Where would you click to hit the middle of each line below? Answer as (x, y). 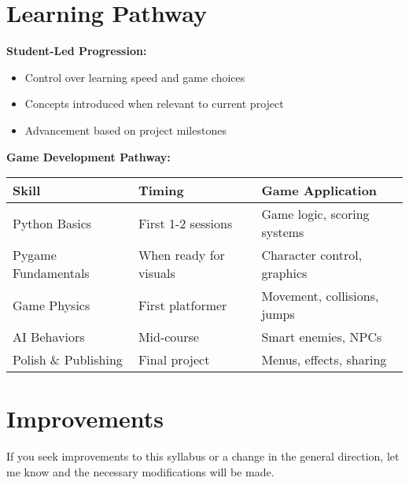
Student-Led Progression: (77, 51)
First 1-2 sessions (185, 223)
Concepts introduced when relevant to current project (154, 104)
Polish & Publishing (68, 360)
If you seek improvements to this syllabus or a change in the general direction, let (203, 456)
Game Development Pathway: (88, 156)
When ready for (181, 255)
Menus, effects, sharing (324, 360)
